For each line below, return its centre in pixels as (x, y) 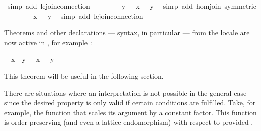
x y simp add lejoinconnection (88, 16)
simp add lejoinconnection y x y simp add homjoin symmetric (132, 6)
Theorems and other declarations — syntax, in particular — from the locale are (127, 33)
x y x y (32, 59)
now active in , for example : (48, 42)
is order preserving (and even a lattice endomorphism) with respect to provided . (129, 122)
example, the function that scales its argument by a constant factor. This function (130, 112)
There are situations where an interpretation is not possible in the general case (125, 93)
